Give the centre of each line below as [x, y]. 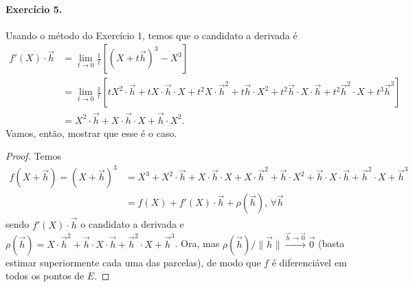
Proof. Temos [33, 156]
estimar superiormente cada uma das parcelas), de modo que [133, 262]
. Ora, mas [197, 243]
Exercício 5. [34, 9]
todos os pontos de [45, 276]
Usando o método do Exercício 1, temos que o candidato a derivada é [152, 35]
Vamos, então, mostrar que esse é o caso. [91, 132]
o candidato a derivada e [132, 224]
